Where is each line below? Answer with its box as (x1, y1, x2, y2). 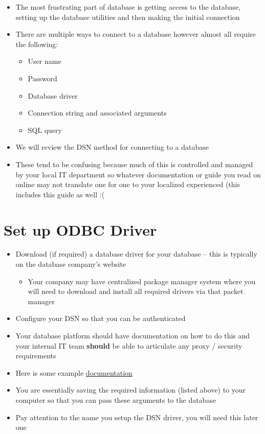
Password (28, 73, 57, 83)
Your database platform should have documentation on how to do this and (15, 330, 250, 340)
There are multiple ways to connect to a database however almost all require (15, 29, 256, 39)
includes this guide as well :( (15, 189, 105, 199)
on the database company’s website (15, 259, 126, 269)
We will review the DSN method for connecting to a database (15, 142, 209, 152)
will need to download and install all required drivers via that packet (28, 286, 244, 296)
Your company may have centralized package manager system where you (28, 276, 256, 286)
